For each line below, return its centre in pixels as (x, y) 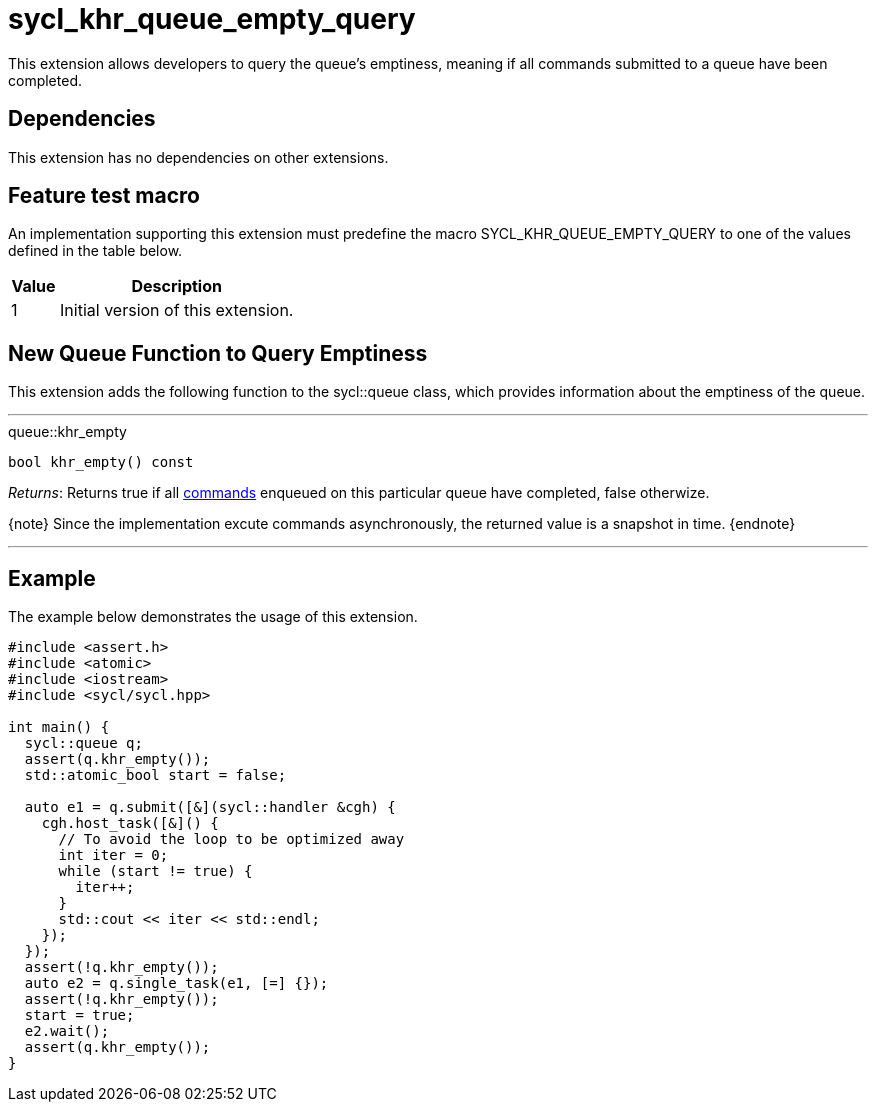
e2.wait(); (67, 1031)
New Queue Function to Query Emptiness (218, 353)
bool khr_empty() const (101, 462)
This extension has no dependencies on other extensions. (198, 157)
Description (176, 286)
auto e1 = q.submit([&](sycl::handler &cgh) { (210, 807)
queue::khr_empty (67, 432)
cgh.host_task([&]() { (130, 823)
